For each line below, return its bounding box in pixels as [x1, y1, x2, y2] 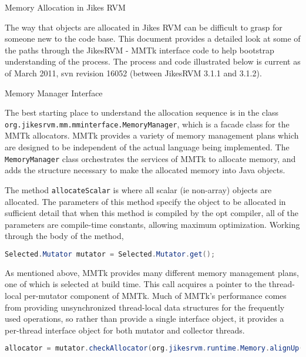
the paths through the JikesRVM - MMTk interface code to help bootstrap [5, 43, 274, 56]
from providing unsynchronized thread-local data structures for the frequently [5, 301, 285, 313]
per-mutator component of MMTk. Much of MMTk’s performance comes [24, 289, 287, 301]
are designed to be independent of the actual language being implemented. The [5, 141, 290, 153]
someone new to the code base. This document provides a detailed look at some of [5, 32, 301, 45]
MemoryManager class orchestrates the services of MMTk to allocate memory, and [5, 152, 296, 164]
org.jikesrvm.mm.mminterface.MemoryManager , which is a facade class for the [5, 117, 290, 130]
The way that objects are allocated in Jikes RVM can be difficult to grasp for [5, 21, 283, 33]
